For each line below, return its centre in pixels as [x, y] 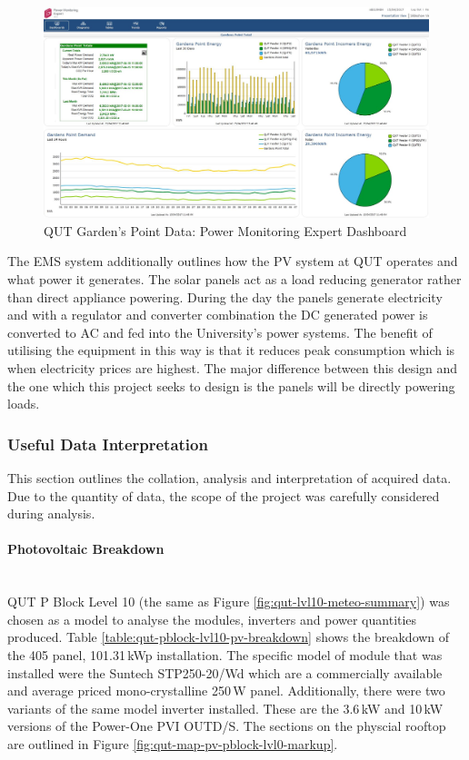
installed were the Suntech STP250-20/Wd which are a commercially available [225, 672]
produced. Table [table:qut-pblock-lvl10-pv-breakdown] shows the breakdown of [229, 637]
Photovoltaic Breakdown [86, 549]
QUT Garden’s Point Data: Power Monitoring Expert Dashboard [225, 230]
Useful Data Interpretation [108, 444]
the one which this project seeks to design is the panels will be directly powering [231, 385]
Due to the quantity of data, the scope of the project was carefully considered [224, 495]
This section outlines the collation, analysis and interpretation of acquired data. [230, 478]
